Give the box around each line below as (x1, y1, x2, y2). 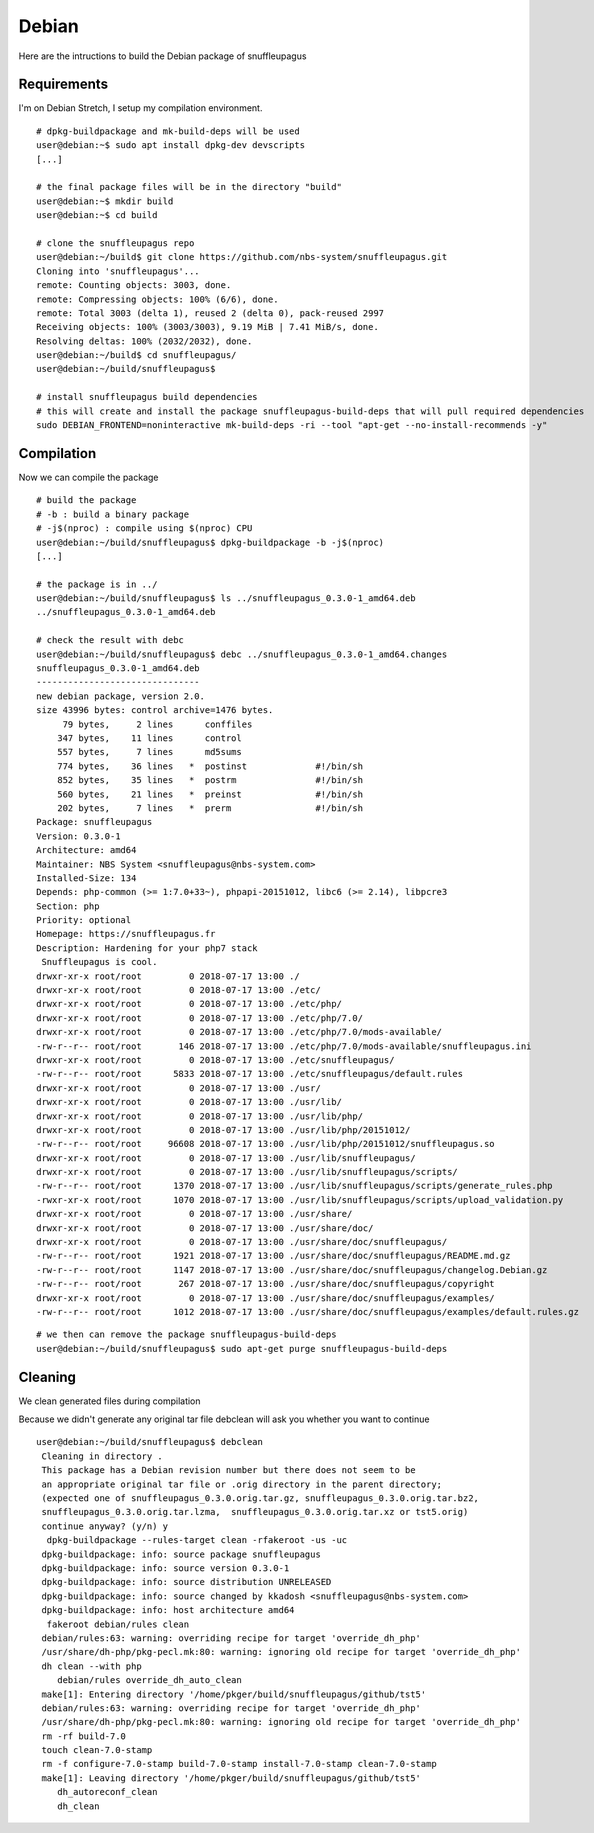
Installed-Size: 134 (36, 872, 137, 884)
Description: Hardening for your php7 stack (36, 942, 259, 954)
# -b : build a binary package (36, 508, 190, 520)
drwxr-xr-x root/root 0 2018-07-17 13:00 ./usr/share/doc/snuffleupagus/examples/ (36, 1292, 495, 1304)
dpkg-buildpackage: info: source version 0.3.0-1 (41, 1562, 290, 1574)
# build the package (36, 495, 137, 506)
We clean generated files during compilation (18, 1395, 201, 1407)
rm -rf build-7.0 (41, 1730, 127, 1742)
